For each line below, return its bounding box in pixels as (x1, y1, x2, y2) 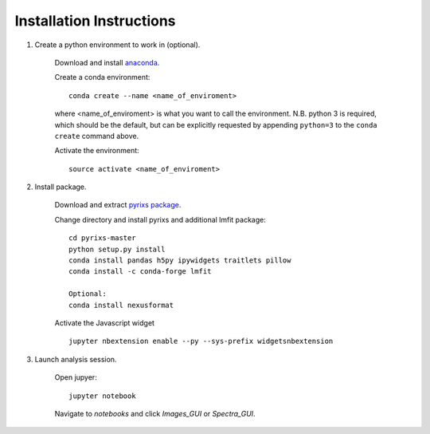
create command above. (54, 131, 139, 140)
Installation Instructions (14, 12, 176, 30)
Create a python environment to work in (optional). (34, 40, 201, 49)
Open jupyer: (54, 373, 97, 382)
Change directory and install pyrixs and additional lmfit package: (54, 215, 266, 224)
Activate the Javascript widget (54, 318, 155, 327)
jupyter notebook (68, 391, 136, 400)
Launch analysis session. (34, 354, 117, 364)
